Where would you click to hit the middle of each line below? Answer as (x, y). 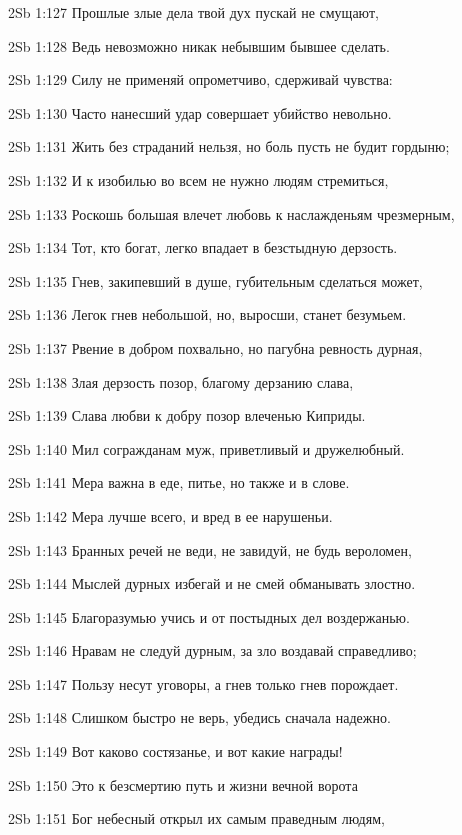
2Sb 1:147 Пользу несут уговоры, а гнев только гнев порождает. (203, 683)
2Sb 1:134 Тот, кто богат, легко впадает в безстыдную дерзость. (203, 247)
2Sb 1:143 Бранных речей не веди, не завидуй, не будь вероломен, (210, 549)
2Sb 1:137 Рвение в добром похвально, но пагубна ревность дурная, (215, 347)
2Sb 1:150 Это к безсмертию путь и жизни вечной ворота (183, 784)
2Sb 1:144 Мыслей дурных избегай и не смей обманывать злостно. (212, 583)
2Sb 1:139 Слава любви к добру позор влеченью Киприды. (187, 415)
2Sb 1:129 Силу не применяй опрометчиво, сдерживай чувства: (200, 79)
